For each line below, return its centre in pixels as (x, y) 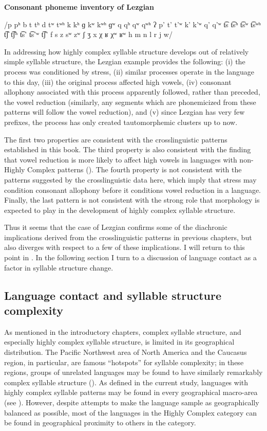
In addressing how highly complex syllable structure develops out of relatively (127, 51)
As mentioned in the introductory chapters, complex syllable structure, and (123, 331)
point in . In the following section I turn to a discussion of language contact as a (130, 257)
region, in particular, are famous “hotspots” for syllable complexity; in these (124, 362)
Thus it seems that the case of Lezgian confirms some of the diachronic (116, 227)
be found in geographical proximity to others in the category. (100, 423)
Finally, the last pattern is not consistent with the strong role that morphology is (132, 200)
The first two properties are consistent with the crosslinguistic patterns (116, 139)
